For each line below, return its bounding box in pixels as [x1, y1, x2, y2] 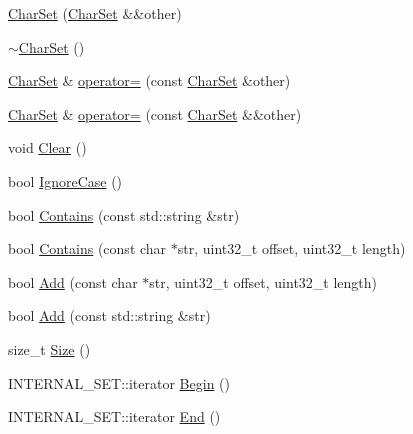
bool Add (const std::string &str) [8, 305, 211, 326]
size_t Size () [8, 338, 91, 359]
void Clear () [8, 137, 87, 158]
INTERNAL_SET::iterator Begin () [8, 372, 230, 393]
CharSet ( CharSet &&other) [8, 3, 182, 23]
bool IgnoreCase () [8, 170, 123, 191]
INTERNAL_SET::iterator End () [8, 406, 221, 427]
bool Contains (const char [8, 238, 167, 259]
